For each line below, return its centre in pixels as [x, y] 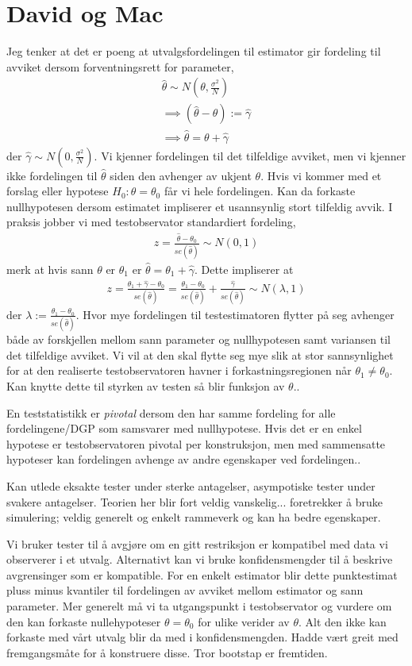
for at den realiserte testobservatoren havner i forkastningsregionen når [179, 370]
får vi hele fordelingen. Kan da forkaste [260, 191]
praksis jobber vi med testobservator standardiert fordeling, [151, 222]
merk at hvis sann [50, 269]
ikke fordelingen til [52, 175]
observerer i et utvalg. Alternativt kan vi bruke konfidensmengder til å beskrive [200, 559]
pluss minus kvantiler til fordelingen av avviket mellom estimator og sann [185, 590]
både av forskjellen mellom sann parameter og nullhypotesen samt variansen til [198, 339]
